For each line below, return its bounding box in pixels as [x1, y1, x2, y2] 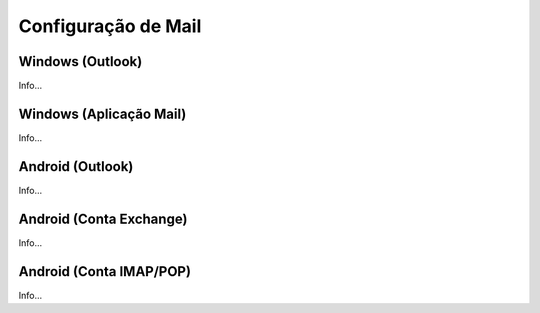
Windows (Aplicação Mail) [18, 105, 187, 122]
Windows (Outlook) [18, 53, 143, 70]
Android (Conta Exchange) [18, 210, 188, 227]
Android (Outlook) [18, 158, 134, 175]
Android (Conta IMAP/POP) [18, 263, 192, 280]
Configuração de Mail [18, 15, 202, 37]
